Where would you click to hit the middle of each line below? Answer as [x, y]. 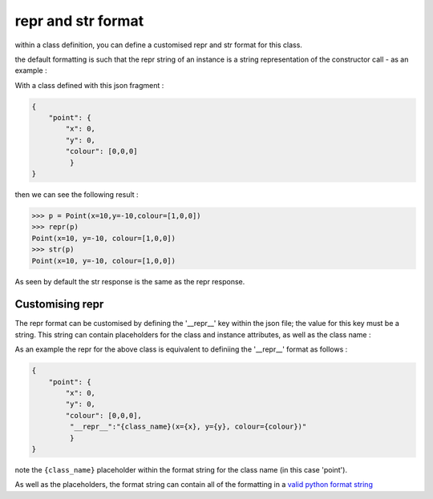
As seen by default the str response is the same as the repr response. [130, 281]
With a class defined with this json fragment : [89, 85]
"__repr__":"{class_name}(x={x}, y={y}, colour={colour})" [188, 427]
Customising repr [59, 304]
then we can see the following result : [77, 195]
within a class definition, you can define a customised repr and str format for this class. [158, 45]
